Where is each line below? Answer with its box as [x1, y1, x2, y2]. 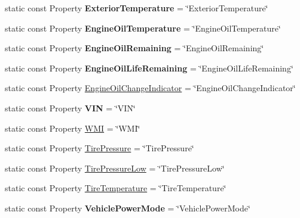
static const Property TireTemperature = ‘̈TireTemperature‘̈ [5, 182, 226, 194]
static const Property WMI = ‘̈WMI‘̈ [5, 122, 140, 134]
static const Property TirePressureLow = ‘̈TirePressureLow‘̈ [5, 161, 225, 174]
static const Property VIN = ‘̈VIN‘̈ [5, 101, 136, 114]
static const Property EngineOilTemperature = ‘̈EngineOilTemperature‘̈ [5, 21, 281, 34]
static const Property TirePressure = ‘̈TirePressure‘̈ [5, 142, 194, 154]
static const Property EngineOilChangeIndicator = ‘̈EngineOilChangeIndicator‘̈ [5, 82, 296, 94]
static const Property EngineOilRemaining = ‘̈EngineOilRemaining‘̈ [5, 42, 264, 54]
